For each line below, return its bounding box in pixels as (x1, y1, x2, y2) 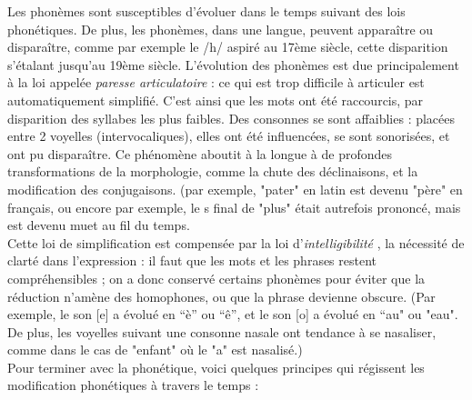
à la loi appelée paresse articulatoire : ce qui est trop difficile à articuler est (7, 73, 425, 92)
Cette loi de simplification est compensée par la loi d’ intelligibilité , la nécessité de (7, 233, 465, 252)
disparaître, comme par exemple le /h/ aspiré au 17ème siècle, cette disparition (7, 37, 448, 56)
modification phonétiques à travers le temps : (7, 375, 259, 395)
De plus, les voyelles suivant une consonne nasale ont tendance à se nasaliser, (7, 322, 437, 341)
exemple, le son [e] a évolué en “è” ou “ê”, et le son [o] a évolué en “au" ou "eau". (7, 305, 458, 324)
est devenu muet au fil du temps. (7, 215, 190, 235)
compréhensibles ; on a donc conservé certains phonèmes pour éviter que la (7, 268, 426, 287)
